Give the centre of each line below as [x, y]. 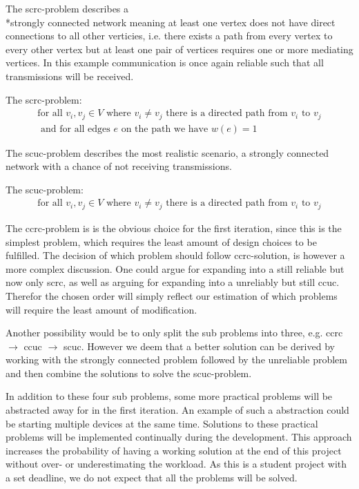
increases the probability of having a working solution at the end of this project [174, 450]
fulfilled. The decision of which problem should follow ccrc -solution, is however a [175, 255]
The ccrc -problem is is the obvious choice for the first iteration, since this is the [174, 228]
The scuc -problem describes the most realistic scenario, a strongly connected [167, 152]
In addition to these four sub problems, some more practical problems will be [169, 396]
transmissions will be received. [70, 76]
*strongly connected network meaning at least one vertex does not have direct [171, 22]
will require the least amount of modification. [101, 309]
